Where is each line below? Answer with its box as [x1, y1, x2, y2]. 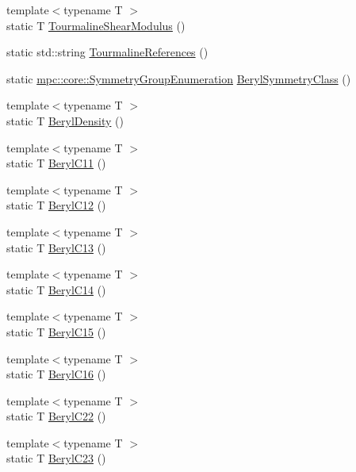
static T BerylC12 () [6, 197, 106, 213]
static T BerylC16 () [6, 366, 106, 382]
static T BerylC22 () [6, 408, 106, 424]
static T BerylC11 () [6, 155, 106, 171]
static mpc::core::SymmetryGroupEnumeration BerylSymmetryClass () [6, 70, 351, 86]
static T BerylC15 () [6, 323, 106, 340]
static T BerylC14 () [6, 281, 106, 297]
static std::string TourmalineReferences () [6, 44, 209, 60]
